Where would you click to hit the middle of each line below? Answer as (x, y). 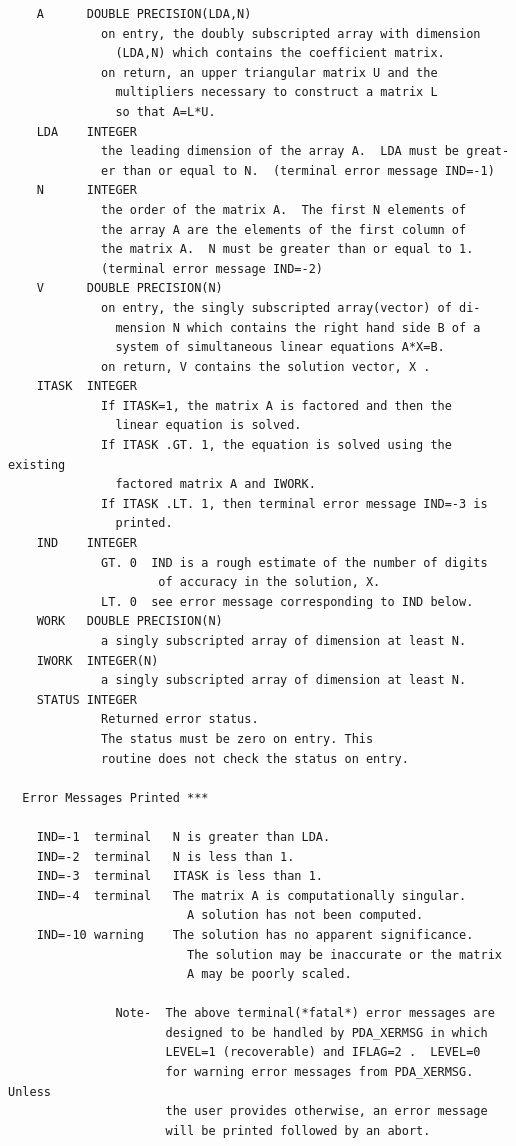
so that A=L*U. (165, 111)
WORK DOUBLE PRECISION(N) (129, 621)
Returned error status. (180, 719)
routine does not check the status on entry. (255, 758)
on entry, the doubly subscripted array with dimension (291, 33)
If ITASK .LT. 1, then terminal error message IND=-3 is (294, 503)
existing (37, 464)
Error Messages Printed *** (115, 797)
